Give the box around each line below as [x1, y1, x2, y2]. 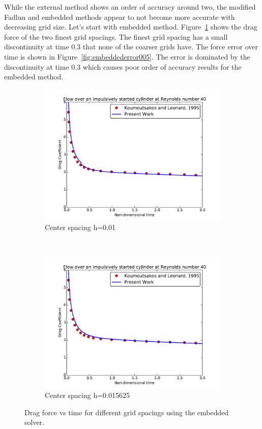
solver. [24, 417, 45, 427]
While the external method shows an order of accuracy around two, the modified [4, 2, 256, 12]
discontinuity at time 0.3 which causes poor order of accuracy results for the [4, 61, 242, 72]
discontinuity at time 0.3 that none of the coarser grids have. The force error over [4, 41, 258, 52]
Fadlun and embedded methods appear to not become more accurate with [4, 11, 235, 22]
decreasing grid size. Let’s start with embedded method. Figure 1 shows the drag [4, 21, 257, 32]
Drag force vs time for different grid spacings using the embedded [24, 407, 229, 417]
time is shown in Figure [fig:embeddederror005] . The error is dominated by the [4, 51, 250, 62]
